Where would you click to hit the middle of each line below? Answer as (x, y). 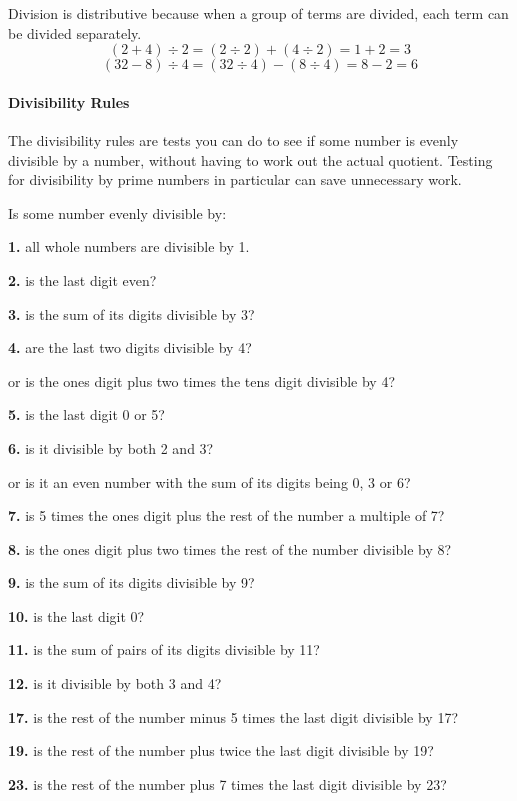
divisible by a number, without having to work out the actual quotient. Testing (250, 159)
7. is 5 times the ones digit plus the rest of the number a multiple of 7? (226, 515)
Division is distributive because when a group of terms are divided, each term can (258, 13)
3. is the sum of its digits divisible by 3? (131, 313)
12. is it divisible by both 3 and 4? (115, 683)
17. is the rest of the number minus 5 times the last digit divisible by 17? (233, 716)
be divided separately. (75, 32)
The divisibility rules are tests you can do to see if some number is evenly (233, 139)
